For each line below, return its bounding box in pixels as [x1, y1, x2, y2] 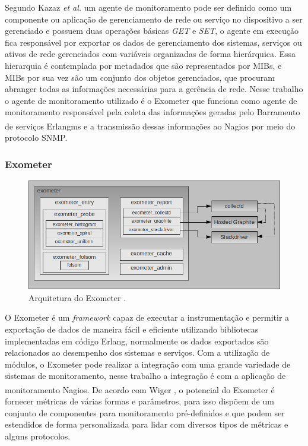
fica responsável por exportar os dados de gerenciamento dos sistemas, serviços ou [5, 36, 302, 48]
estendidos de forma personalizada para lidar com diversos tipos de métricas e [5, 418, 288, 431]
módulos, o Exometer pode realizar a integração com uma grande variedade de [5, 358, 291, 370]
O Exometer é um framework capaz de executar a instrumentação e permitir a [5, 311, 290, 324]
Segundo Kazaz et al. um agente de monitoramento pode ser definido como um [5, 1, 292, 13]
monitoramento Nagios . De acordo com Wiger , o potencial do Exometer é [5, 383, 275, 396]
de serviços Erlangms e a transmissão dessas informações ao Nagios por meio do [5, 119, 296, 132]
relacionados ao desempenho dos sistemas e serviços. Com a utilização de [5, 346, 270, 359]
